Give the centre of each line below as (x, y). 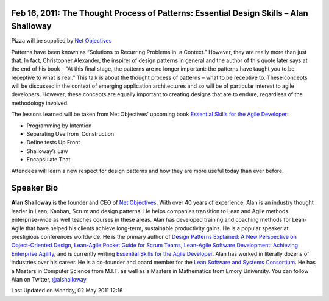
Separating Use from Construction (70, 134)
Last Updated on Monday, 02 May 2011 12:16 (67, 291)
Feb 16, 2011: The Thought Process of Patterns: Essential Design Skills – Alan (160, 13)
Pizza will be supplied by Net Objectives (62, 41)
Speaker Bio (35, 188)
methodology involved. (40, 103)
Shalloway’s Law (47, 151)
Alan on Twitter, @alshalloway (49, 279)
